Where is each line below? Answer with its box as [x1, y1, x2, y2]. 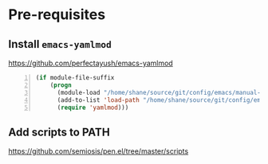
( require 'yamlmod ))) [57, 103, 129, 111]
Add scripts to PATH [8, 125, 110, 139]
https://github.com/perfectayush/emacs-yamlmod [8, 58, 173, 68]
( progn [49, 81, 72, 89]
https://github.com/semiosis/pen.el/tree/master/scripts [8, 146, 189, 156]
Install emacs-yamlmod [8, 37, 112, 51]
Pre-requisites [8, 6, 106, 24]
